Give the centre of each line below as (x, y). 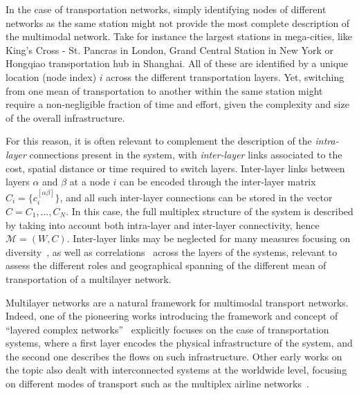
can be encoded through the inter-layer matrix (218, 182)
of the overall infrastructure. (65, 117)
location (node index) (51, 76)
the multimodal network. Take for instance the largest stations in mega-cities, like (179, 36)
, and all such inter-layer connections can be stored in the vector (196, 197)
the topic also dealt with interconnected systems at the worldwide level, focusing (176, 370)
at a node (90, 182)
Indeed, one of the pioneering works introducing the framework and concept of (172, 316)
